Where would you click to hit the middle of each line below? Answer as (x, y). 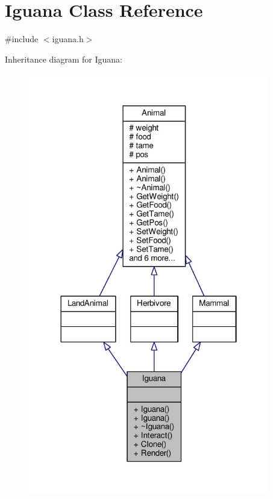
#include (22, 39)
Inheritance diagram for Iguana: (64, 59)
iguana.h (68, 39)
